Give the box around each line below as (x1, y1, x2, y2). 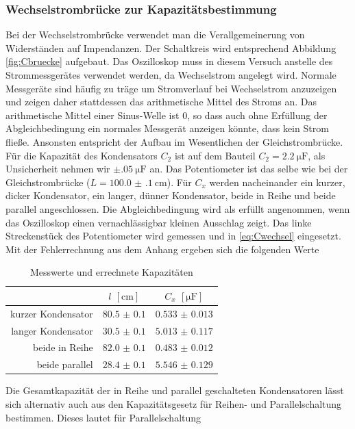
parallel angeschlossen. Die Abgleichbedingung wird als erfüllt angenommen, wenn (5, 201, 350, 216)
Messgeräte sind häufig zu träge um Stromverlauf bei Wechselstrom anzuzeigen (5, 81, 337, 95)
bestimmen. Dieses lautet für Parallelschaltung (5, 410, 201, 424)
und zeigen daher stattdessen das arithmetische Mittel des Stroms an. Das (5, 94, 317, 109)
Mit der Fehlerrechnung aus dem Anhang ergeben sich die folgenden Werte (5, 242, 319, 256)
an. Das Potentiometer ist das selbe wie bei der (149, 161, 348, 176)
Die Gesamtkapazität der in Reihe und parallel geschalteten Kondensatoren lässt (5, 383, 344, 398)
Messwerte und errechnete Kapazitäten (29, 265, 193, 279)
